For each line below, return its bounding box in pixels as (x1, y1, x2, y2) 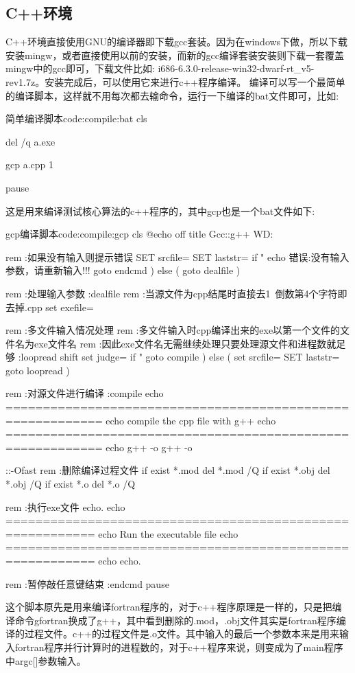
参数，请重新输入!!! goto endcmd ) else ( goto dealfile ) (5, 263, 241, 277)
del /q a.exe (5, 134, 56, 148)
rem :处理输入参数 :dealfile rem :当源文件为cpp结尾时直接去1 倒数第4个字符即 (5, 286, 347, 300)
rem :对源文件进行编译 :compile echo (5, 386, 164, 400)
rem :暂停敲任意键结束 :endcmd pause (5, 576, 169, 591)
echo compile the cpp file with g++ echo (106, 413, 276, 427)
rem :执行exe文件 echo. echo (5, 499, 125, 514)
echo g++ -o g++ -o (106, 440, 193, 454)
